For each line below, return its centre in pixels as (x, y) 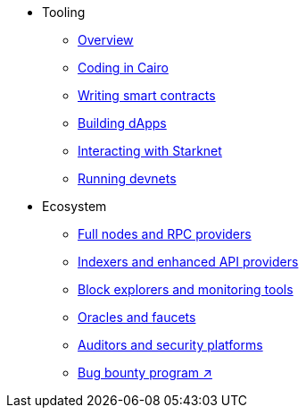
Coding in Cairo (123, 68)
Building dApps (122, 123)
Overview (106, 40)
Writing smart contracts (147, 95)
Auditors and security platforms (170, 345)
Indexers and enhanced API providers (188, 262)
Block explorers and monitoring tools (186, 289)
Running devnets (127, 178)
